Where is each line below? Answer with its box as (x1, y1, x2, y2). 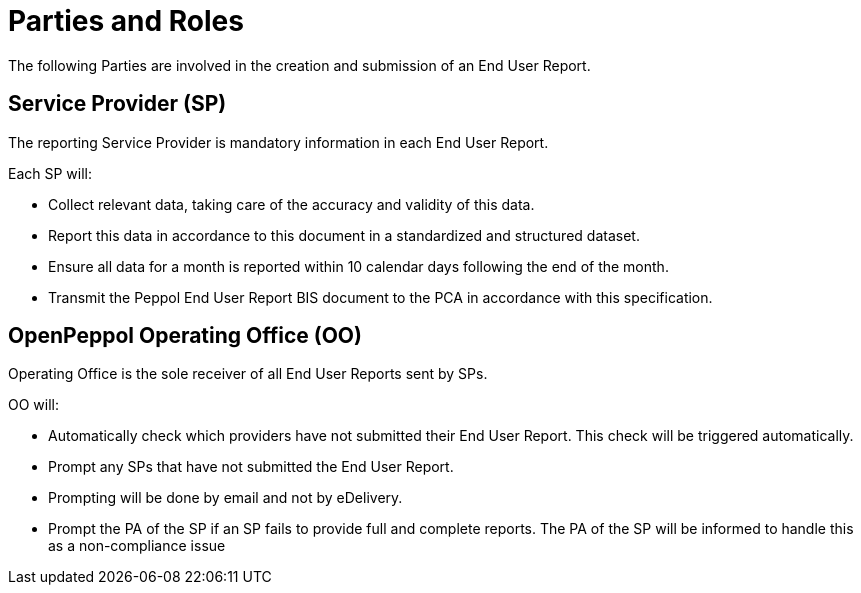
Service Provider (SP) (8, 91, 227, 117)
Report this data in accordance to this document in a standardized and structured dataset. (48, 226, 640, 244)
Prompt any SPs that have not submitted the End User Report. (48, 458, 454, 476)
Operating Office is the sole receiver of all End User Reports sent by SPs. (8, 365, 488, 383)
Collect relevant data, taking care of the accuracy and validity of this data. (48, 195, 535, 213)
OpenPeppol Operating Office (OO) (8, 323, 362, 349)
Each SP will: (8, 164, 93, 182)
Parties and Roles (8, 4, 244, 38)
